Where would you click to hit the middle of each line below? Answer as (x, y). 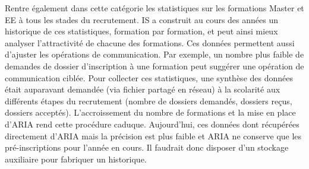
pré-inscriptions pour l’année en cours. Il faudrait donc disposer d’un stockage (147, 147)
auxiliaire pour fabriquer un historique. (76, 159)
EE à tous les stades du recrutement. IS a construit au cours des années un (142, 19)
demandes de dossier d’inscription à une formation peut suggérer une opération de (154, 66)
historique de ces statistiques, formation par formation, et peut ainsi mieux (141, 31)
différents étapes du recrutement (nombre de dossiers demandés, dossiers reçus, (149, 101)
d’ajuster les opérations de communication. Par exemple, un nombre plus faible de (154, 54)
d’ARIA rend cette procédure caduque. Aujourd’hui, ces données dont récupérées (152, 124)
